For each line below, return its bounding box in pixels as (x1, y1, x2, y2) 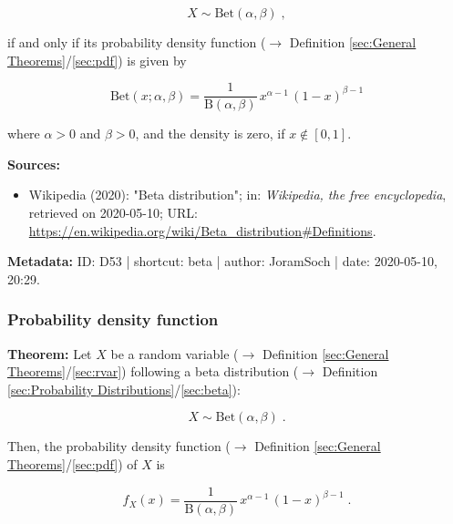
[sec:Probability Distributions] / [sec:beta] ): (7, 379, 241, 398)
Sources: (7, 154, 60, 173)
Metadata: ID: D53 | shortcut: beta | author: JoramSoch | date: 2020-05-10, (7, 252, 438, 271)
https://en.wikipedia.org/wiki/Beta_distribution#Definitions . (28, 221, 376, 240)
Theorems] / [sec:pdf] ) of (7, 455, 138, 473)
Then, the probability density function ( (7, 437, 231, 456)
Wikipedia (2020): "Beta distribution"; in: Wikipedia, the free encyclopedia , (28, 185, 447, 204)
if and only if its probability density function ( (7, 33, 266, 51)
